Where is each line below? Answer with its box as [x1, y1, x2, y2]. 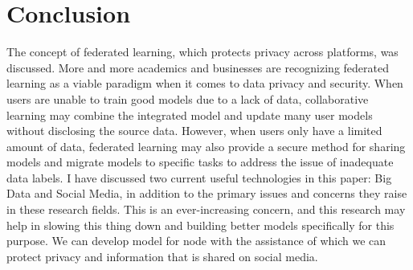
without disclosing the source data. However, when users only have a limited [6, 122, 382, 139]
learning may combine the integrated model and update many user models [6, 106, 373, 123]
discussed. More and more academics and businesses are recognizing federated [6, 59, 389, 76]
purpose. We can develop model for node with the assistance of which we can [6, 232, 386, 249]
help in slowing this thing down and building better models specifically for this [6, 216, 395, 233]
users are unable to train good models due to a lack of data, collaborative [6, 90, 369, 107]
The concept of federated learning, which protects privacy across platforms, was [6, 43, 399, 60]
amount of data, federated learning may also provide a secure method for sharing [6, 137, 406, 154]
